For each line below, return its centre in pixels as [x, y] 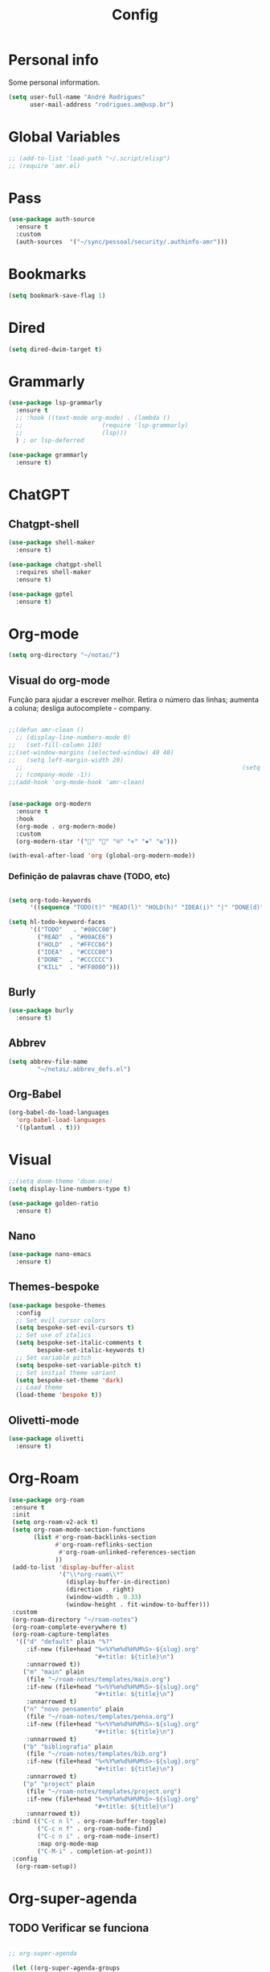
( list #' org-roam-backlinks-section [95, 1538]
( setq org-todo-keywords [50, 900]
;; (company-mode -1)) [53, 775]
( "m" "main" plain [53, 1672]
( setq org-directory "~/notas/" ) [64, 655]
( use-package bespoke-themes [57, 1305]
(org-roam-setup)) [47, 1866]
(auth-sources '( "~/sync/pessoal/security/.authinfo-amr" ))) [122, 242]
